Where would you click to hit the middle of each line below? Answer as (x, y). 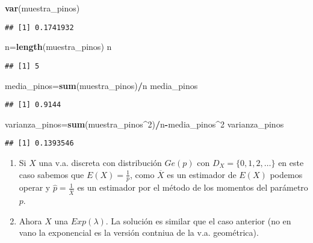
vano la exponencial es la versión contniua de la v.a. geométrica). (139, 232)
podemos (286, 174)
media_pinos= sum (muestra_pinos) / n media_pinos (101, 85)
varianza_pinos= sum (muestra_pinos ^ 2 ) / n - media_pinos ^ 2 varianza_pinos (144, 124)
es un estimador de (202, 174)
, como (142, 174)
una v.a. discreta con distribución (100, 162)
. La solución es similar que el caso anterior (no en (198, 220)
